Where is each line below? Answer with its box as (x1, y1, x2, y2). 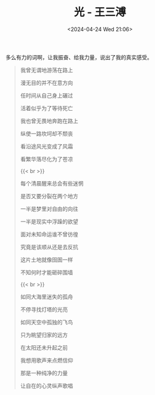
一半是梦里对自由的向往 (20, 205, 78, 212)
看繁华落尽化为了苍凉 (20, 155, 73, 162)
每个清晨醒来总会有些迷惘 (20, 180, 84, 187)
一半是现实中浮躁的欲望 (20, 218, 78, 225)
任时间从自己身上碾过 (20, 92, 73, 99)
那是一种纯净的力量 (20, 369, 68, 376)
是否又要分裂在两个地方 (20, 192, 78, 199)
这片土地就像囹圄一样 (20, 256, 73, 263)
